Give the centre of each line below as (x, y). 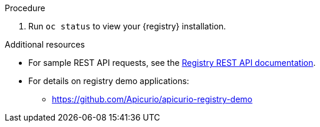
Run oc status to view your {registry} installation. (127, 26)
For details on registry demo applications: (109, 81)
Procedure (25, 8)
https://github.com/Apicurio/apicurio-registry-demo (152, 99)
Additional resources (45, 44)
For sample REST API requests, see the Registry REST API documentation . (172, 63)
